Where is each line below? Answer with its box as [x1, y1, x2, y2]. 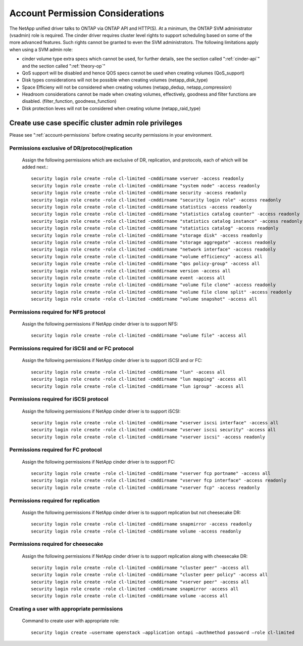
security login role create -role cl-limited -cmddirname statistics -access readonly [31, 204, 252, 210]
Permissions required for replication [9, 497, 100, 504]
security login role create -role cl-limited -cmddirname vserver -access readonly [31, 176, 244, 182]
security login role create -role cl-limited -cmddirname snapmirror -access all [31, 586, 239, 592]
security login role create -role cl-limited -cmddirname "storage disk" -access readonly [31, 232, 263, 238]
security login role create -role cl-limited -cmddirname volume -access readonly [31, 528, 241, 534]
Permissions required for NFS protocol [9, 308, 106, 315]
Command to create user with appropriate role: [22, 618, 120, 624]
